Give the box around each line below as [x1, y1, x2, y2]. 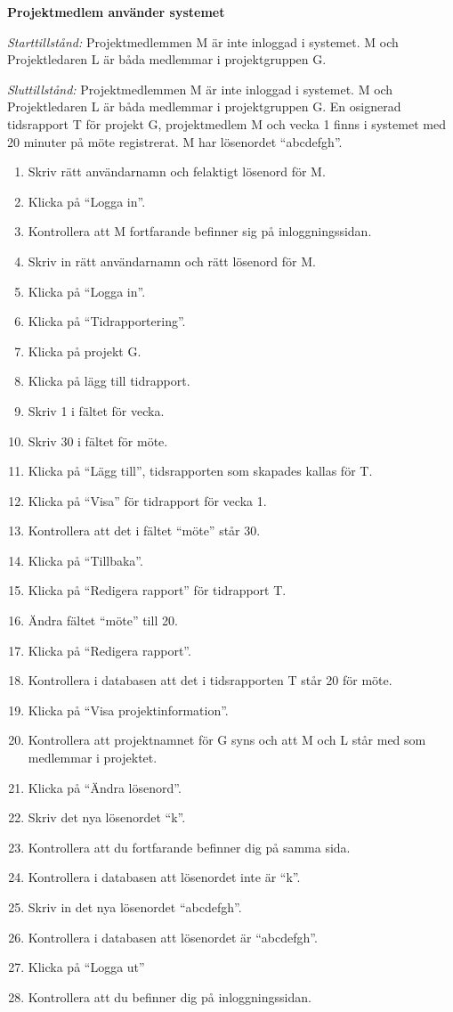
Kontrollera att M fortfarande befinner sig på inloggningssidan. [28, 222, 372, 241]
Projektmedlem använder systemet [7, 3, 225, 20]
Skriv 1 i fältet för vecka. [28, 401, 165, 420]
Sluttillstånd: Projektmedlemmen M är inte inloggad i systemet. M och [7, 79, 393, 98]
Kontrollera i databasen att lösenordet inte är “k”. [28, 868, 301, 886]
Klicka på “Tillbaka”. [28, 551, 143, 569]
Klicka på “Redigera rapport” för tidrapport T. [28, 581, 287, 600]
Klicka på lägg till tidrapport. [28, 371, 190, 390]
